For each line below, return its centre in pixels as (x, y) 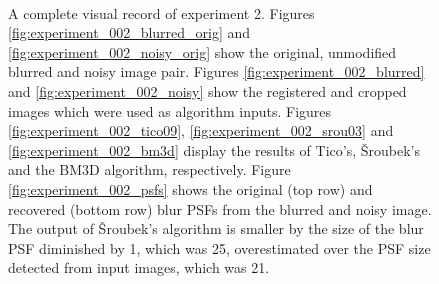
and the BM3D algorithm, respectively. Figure (149, 169)
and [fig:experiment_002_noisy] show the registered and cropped (207, 90)
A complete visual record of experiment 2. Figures (161, 12)
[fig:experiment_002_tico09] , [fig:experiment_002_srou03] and (201, 130)
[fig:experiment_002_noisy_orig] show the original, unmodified (202, 51)
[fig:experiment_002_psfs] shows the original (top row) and (190, 188)
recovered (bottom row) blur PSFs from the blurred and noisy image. (220, 208)
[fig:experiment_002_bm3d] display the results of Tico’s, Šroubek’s (214, 149)
